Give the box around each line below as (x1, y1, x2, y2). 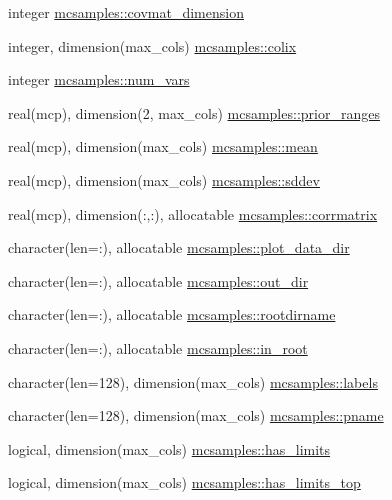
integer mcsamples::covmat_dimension (8, 2, 244, 22)
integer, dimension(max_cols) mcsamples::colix (8, 35, 297, 56)
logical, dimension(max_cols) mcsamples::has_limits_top (8, 472, 361, 493)
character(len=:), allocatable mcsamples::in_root (8, 337, 308, 358)
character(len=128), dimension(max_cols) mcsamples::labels (8, 371, 378, 392)
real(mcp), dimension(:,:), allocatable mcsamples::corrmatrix (8, 203, 378, 224)
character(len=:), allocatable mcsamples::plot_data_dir (8, 237, 350, 258)
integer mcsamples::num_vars (8, 69, 190, 90)
